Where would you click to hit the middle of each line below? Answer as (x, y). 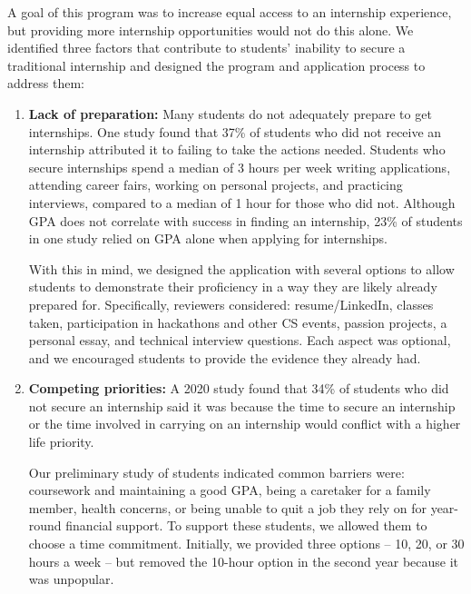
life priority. (61, 442)
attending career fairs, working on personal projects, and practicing (216, 185)
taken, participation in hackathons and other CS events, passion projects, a (238, 322)
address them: (46, 83)
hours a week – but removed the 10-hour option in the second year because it (244, 561)
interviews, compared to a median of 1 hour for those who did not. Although (242, 202)
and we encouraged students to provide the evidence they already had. (225, 357)
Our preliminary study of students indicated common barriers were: (216, 472)
